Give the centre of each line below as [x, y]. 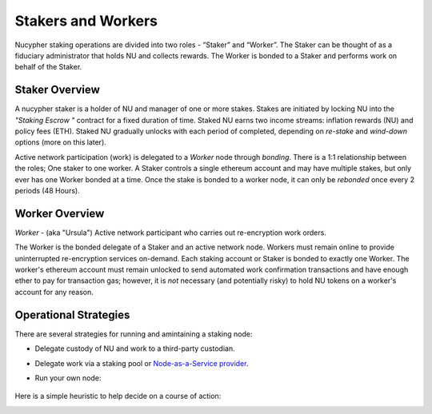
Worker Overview [60, 213]
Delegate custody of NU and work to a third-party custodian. [135, 348]
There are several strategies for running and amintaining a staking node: [134, 334]
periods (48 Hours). [47, 190]
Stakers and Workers [86, 21]
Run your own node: [68, 378]
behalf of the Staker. [48, 67]
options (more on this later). [61, 142]
